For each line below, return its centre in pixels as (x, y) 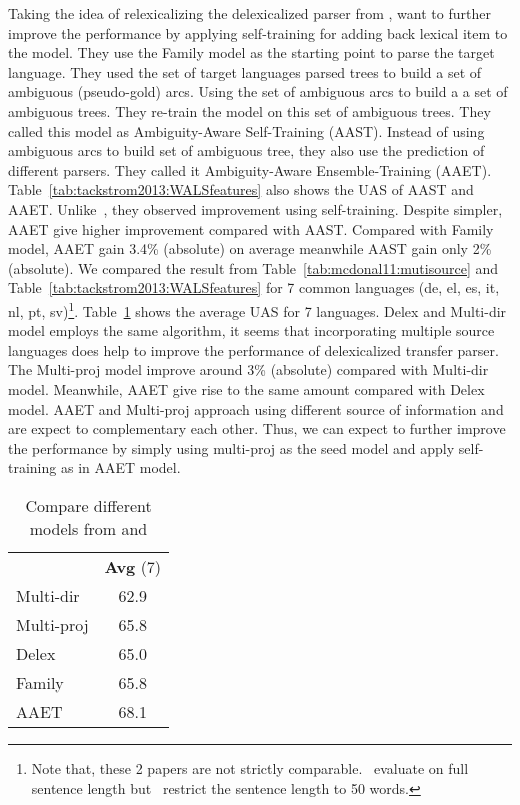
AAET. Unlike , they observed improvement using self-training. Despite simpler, (255, 208)
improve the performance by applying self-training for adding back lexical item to (258, 32)
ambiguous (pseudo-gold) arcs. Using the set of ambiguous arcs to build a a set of (258, 91)
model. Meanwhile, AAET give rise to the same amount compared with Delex (246, 388)
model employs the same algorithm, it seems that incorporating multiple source (251, 330)
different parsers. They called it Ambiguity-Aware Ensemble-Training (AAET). (250, 169)
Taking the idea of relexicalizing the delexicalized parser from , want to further (249, 13)
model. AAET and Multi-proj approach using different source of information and (256, 408)
